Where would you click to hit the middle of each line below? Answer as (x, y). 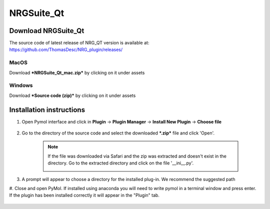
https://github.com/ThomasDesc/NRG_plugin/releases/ (66, 49)
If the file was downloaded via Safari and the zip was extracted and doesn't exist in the (137, 156)
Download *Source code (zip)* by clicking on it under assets (72, 95)
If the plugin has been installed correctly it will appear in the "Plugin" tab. (84, 195)
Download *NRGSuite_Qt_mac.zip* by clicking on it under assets (77, 72)
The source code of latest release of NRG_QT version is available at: (79, 43)
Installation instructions (47, 110)
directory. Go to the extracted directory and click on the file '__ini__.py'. (121, 163)
